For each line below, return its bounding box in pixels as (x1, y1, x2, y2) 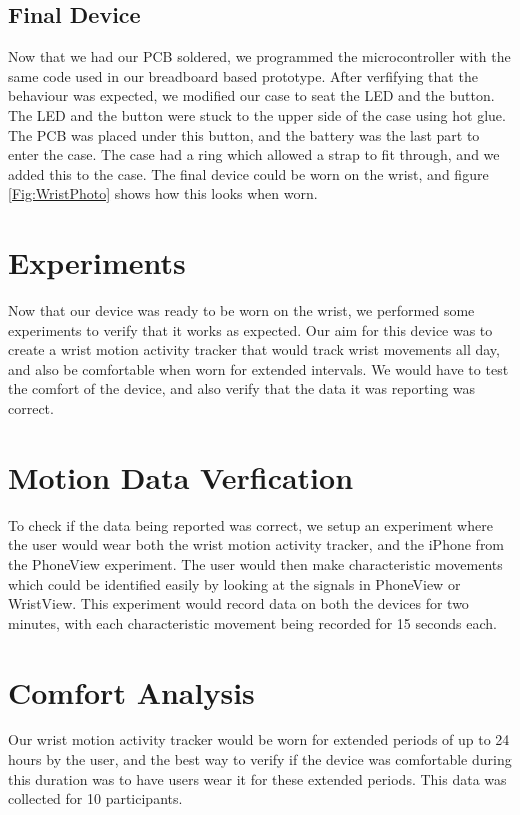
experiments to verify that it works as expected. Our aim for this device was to (8, 319, 493, 340)
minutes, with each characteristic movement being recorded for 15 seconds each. (8, 612, 497, 633)
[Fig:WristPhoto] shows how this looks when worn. (8, 183, 318, 204)
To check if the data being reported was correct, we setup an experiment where (8, 514, 493, 535)
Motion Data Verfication (8, 456, 354, 497)
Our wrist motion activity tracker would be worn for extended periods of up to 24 (8, 729, 510, 750)
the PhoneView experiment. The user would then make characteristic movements (8, 553, 503, 574)
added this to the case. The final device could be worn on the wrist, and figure (8, 163, 489, 184)
